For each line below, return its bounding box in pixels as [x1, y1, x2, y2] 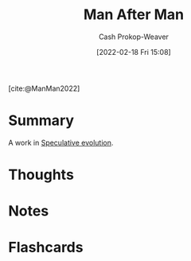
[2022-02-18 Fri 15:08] [96, 47, 171, 56]
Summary [8, 111, 74, 130]
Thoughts [8, 166, 74, 184]
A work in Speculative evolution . [8, 138, 114, 147]
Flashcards [8, 239, 84, 256]
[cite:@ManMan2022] [8, 84, 80, 93]
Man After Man [83, 6, 185, 24]
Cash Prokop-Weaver [98, 32, 170, 41]
